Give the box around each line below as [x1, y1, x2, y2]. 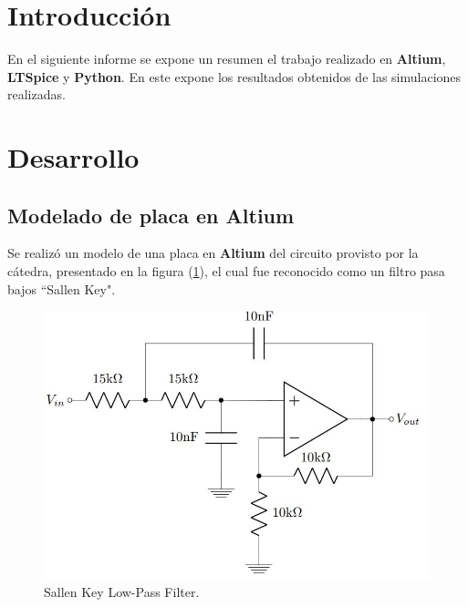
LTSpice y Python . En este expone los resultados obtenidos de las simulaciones [7, 67, 462, 86]
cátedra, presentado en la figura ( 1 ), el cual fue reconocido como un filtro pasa [7, 262, 445, 281]
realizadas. [7, 85, 66, 104]
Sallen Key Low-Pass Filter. [44, 581, 200, 601]
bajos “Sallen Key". [7, 279, 116, 298]
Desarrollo [7, 139, 140, 176]
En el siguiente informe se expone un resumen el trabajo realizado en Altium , [7, 49, 446, 68]
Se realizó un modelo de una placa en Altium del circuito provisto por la [7, 243, 419, 262]
